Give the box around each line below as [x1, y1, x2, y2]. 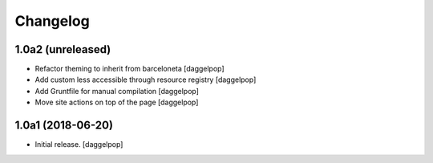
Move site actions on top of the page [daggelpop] [34, 97, 199, 108]
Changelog [14, 12, 90, 30]
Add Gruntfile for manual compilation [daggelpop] [34, 86, 200, 96]
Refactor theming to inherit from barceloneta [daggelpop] [34, 64, 225, 74]
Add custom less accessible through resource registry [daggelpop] [34, 75, 257, 84]
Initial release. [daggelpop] [34, 140, 123, 149]
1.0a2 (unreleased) [14, 43, 111, 56]
